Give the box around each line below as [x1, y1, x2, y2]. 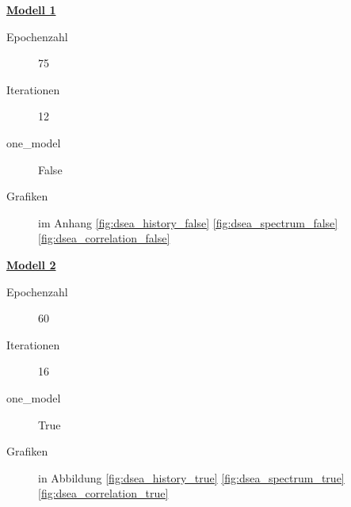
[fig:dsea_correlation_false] [38, 230, 170, 246]
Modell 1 [6, 2, 56, 17]
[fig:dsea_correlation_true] [38, 485, 169, 501]
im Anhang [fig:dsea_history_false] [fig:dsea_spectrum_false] [38, 214, 338, 231]
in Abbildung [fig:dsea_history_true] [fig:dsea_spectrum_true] [38, 469, 345, 486]
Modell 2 [6, 256, 56, 273]
